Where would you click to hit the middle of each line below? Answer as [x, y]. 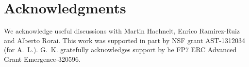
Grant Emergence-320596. [42, 59]
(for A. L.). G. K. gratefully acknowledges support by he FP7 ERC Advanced [120, 50]
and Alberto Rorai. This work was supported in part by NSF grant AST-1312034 [125, 40]
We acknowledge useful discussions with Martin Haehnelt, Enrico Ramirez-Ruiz [122, 31]
